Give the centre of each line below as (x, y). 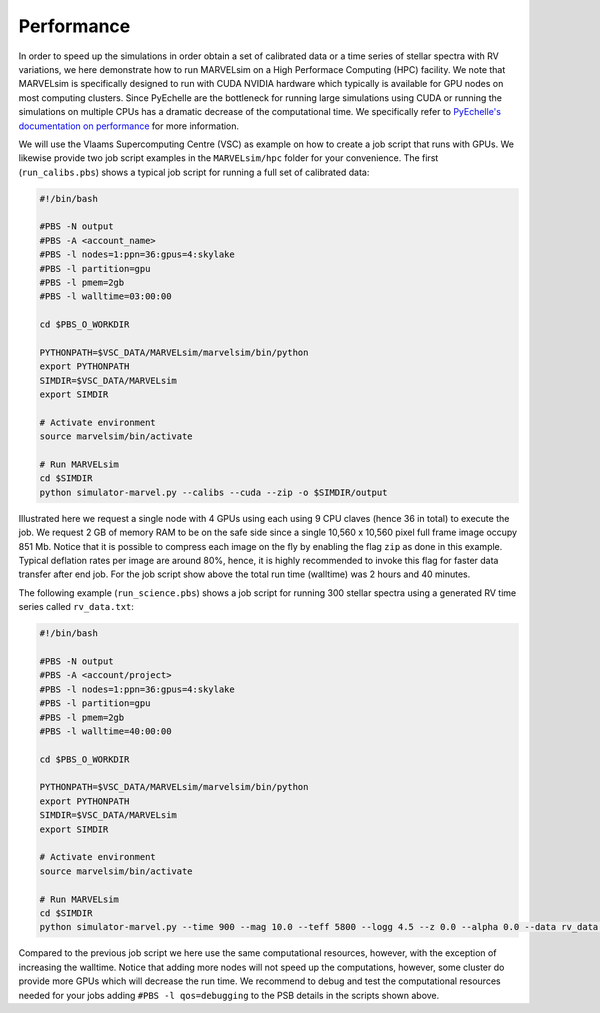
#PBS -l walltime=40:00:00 (105, 731)
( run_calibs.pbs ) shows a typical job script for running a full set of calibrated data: (194, 172)
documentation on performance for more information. (129, 126)
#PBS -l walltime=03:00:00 (105, 296)
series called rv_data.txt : (76, 607)
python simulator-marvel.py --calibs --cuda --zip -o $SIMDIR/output (213, 492)
